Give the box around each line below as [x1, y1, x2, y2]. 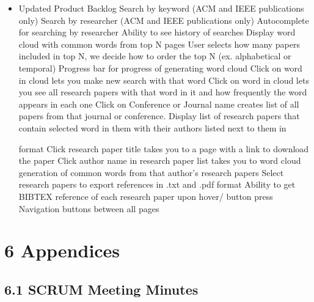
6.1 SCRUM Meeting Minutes [4, 279, 199, 298]
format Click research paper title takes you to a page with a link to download [18, 142, 309, 155]
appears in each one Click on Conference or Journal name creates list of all [18, 97, 299, 110]
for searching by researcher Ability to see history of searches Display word [18, 26, 296, 39]
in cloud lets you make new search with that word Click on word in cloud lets [18, 73, 309, 86]
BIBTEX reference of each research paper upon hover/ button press [18, 190, 273, 202]
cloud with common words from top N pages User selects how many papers [18, 37, 301, 50]
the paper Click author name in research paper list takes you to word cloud [18, 154, 301, 167]
